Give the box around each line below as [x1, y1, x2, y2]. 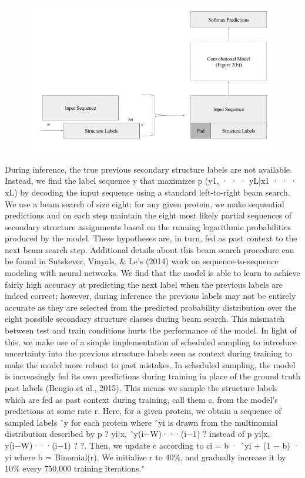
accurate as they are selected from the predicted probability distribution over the [5, 301, 297, 313]
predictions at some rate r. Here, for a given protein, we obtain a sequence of [5, 405, 281, 417]
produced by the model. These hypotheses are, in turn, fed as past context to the [5, 232, 297, 244]
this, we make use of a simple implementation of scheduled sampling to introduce [5, 335, 297, 348]
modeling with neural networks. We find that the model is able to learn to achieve [5, 267, 300, 279]
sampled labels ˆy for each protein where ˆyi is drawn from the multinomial [5, 416, 278, 428]
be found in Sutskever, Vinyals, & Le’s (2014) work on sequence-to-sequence [5, 255, 279, 267]
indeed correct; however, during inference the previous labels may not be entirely [5, 290, 296, 302]
